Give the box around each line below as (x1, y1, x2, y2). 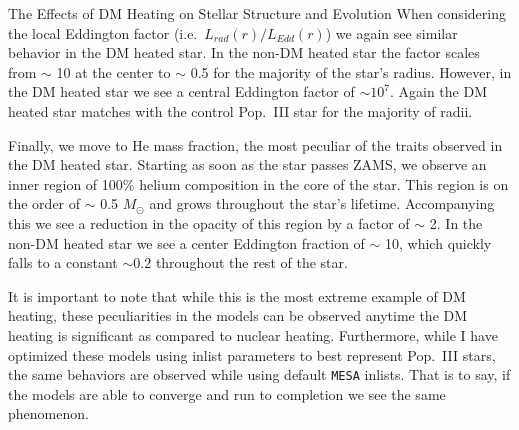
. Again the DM (389, 81, 487, 102)
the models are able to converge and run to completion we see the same (8, 383, 446, 404)
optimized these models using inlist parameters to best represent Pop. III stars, (8, 344, 496, 365)
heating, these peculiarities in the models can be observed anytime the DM (8, 305, 468, 326)
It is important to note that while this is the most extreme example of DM (8, 285, 466, 306)
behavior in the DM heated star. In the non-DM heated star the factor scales (8, 42, 480, 63)
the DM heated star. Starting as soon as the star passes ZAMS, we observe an (8, 154, 487, 175)
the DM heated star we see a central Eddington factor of (8, 81, 355, 102)
